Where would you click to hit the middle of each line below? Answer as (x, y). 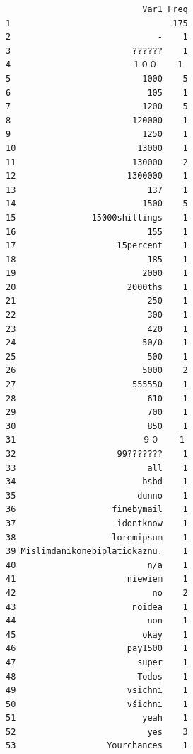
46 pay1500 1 (97, 649)
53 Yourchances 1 (97, 746)
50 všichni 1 (97, 704)
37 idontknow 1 (97, 523)
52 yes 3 (97, 732)
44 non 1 (97, 621)
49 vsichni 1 (97, 691)
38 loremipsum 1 (97, 537)
